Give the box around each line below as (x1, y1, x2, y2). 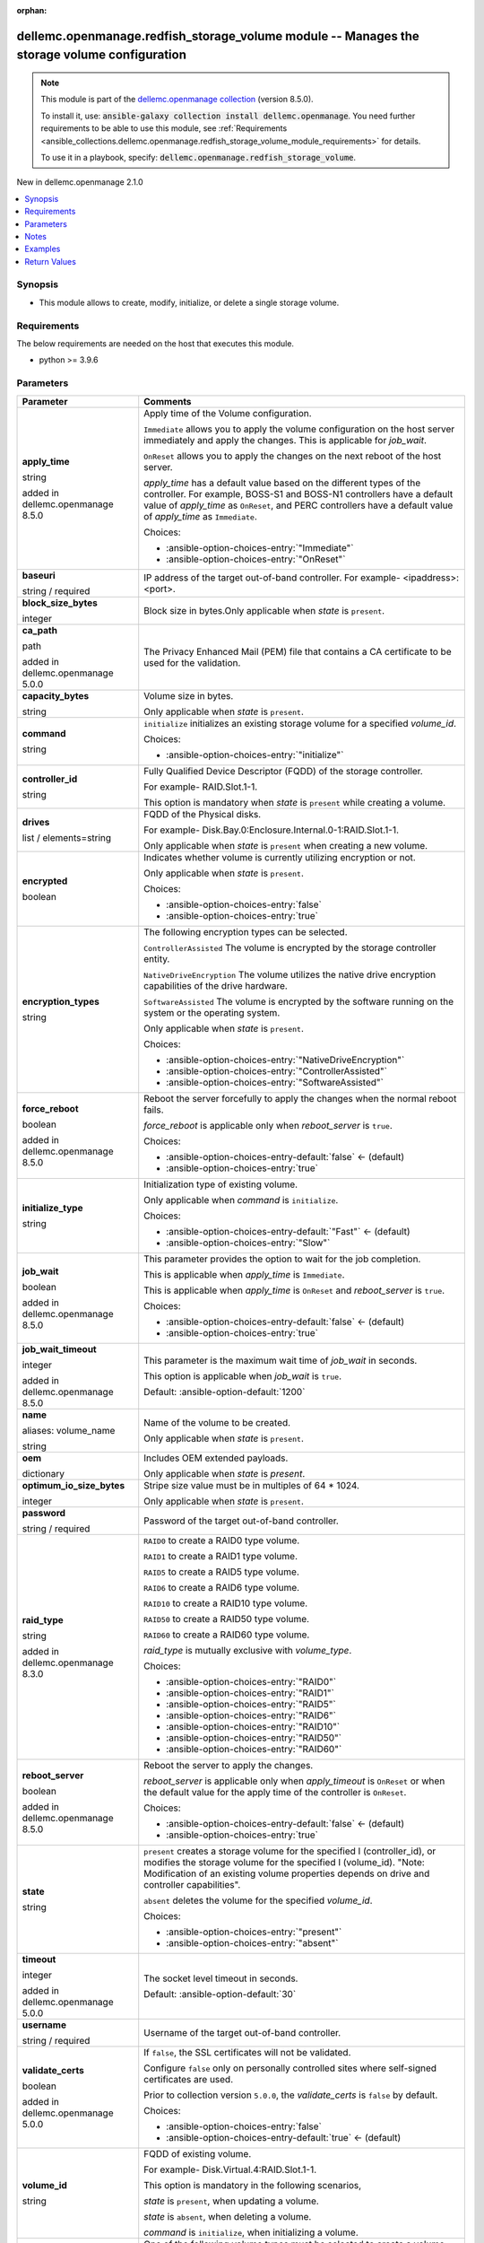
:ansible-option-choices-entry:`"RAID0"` (166, 1675, 336, 1688)
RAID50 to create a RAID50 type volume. (143, 1612, 309, 1625)
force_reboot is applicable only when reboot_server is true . (143, 1119, 393, 1131)
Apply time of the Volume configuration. (143, 406, 313, 419)
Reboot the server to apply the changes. (143, 1759, 314, 1771)
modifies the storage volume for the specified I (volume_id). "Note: (143, 1855, 425, 1868)
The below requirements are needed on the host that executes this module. (16, 337, 295, 349)
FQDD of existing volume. (143, 2147, 252, 2160)
